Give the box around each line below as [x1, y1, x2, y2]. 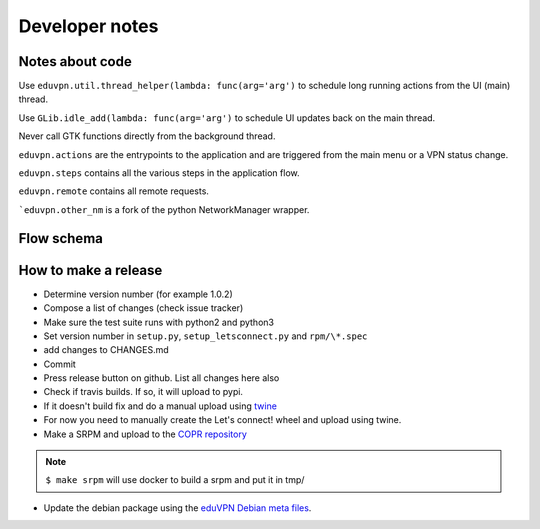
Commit [43, 358, 77, 370]
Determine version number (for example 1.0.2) [43, 288, 234, 300]
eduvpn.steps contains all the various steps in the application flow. [18, 167, 300, 179]
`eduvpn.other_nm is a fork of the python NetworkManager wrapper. [18, 203, 310, 215]
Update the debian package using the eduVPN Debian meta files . [43, 501, 312, 514]
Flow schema [18, 230, 104, 247]
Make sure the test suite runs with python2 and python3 [43, 316, 275, 328]
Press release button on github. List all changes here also [43, 372, 280, 384]
